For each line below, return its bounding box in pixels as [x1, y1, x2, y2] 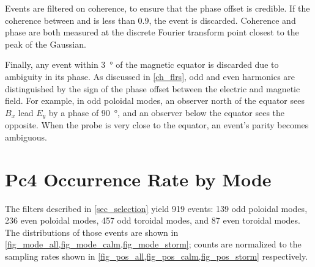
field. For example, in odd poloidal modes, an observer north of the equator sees [5, 94, 305, 107]
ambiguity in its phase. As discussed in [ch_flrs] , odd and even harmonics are [5, 70, 295, 82]
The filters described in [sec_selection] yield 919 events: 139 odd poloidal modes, [5, 202, 308, 214]
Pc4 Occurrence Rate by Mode [5, 166, 272, 191]
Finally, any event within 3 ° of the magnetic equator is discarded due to [5, 58, 279, 71]
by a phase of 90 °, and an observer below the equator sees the [48, 106, 285, 119]
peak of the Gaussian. [5, 37, 86, 50]
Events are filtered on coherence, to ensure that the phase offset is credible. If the [5, 2, 310, 14]
